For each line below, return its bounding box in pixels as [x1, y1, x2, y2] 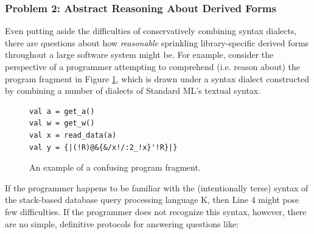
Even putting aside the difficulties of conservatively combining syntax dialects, [5, 24, 297, 37]
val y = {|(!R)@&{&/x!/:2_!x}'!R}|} [29, 143, 178, 152]
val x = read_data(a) [29, 130, 117, 140]
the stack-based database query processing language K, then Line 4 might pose [5, 193, 299, 206]
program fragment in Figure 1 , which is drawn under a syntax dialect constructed [5, 72, 310, 85]
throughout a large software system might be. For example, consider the [5, 48, 274, 61]
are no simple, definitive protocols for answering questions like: [5, 217, 239, 230]
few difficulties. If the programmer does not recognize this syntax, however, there [5, 205, 307, 218]
